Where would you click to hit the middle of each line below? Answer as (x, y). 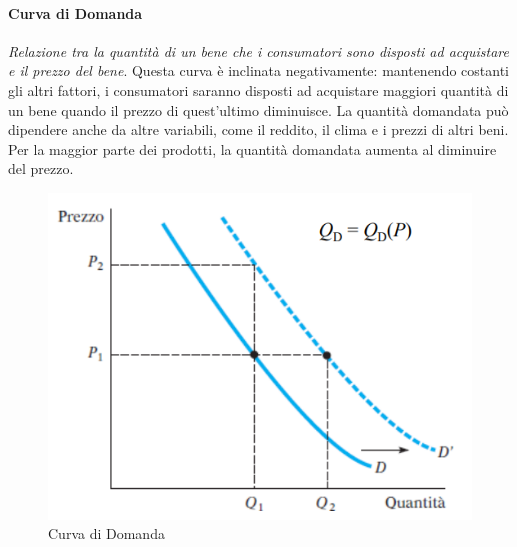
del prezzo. (41, 168)
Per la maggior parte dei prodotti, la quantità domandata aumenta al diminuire (252, 148)
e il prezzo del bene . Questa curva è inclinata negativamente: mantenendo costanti (258, 70)
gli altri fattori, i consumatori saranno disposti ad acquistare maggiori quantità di (258, 89)
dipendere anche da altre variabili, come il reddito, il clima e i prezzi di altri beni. (258, 129)
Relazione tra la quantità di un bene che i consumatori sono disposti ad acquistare (258, 50)
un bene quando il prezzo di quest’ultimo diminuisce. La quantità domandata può (258, 109)
